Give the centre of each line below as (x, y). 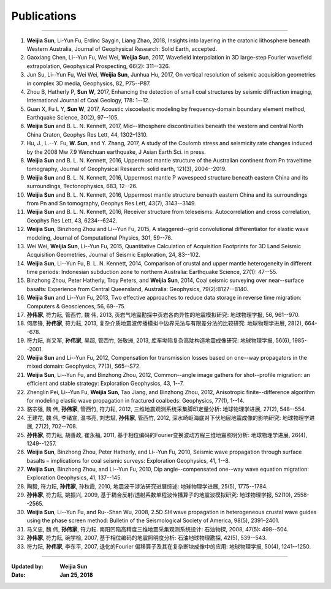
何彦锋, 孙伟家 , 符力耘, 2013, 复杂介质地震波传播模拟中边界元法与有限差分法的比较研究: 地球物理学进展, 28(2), (165, 323)
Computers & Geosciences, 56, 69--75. (76, 306)
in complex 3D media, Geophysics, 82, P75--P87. (89, 83)
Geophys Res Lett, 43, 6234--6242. (72, 220)
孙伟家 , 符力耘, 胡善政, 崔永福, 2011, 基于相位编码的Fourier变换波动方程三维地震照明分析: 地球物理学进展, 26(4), (167, 435)
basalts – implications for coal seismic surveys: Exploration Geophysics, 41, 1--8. (128, 460)
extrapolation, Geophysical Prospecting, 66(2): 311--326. (98, 66)
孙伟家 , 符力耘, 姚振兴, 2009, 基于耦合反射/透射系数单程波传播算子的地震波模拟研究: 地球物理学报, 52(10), (160, 495)
